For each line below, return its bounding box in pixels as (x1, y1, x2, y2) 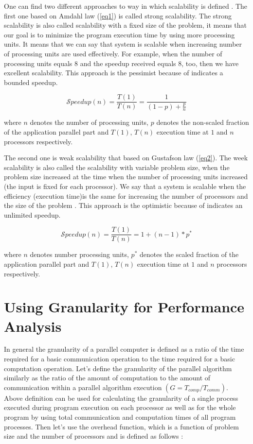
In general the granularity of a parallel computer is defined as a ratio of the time (4, 344, 244, 354)
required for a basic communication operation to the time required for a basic (4, 354, 235, 364)
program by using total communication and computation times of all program (4, 412, 236, 422)
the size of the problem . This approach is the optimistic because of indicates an (4, 200, 243, 210)
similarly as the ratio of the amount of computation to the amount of (4, 373, 211, 383)
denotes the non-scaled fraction (156, 117, 249, 127)
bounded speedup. (4, 77, 58, 87)
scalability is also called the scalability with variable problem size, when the (4, 162, 230, 172)
